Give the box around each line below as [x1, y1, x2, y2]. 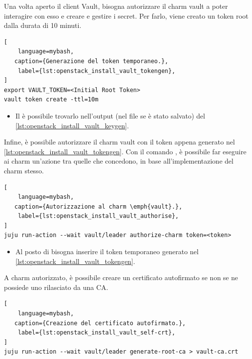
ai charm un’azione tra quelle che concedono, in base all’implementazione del [4, 156, 233, 166]
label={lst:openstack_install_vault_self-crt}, [18, 329, 175, 336]
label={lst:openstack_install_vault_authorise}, [18, 213, 179, 220]
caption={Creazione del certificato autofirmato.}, [14, 319, 186, 327]
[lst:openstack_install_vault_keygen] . [15, 120, 129, 130]
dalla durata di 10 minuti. [4, 20, 82, 30]
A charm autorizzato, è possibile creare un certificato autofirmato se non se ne [4, 272, 238, 283]
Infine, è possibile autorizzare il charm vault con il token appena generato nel [4, 137, 235, 147]
